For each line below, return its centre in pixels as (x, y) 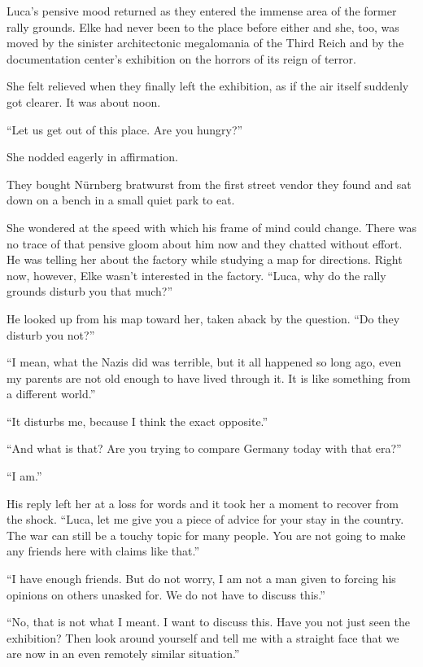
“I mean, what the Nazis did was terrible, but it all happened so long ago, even (204, 362)
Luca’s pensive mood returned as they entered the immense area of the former (202, 11)
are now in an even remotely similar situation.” (123, 654)
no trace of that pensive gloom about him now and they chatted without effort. (205, 243)
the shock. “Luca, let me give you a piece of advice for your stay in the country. (205, 519)
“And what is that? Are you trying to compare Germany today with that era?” (204, 448)
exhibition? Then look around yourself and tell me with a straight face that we (203, 637)
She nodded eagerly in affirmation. (92, 157)
